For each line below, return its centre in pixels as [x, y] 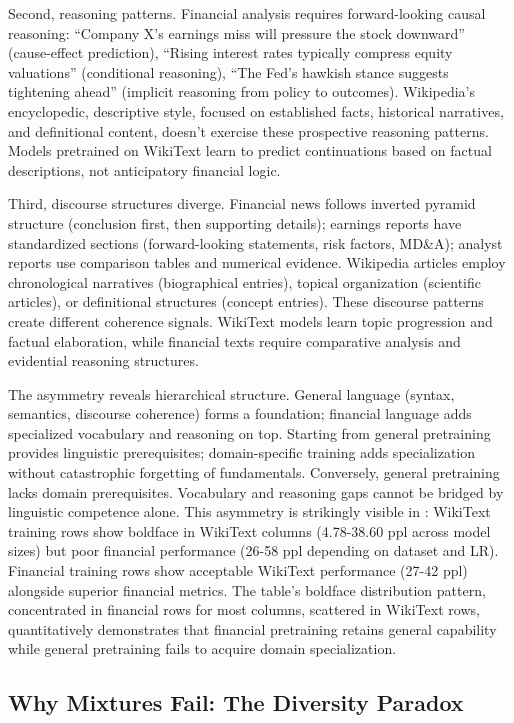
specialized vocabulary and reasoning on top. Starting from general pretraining [249, 432]
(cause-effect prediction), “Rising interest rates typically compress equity [230, 52]
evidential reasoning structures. [103, 360]
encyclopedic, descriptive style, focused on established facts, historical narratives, [256, 110]
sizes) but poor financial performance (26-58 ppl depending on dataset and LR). [253, 550]
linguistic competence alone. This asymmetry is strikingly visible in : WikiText [249, 511]
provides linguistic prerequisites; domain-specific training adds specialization [242, 452]
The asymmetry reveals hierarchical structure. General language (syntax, [231, 393]
